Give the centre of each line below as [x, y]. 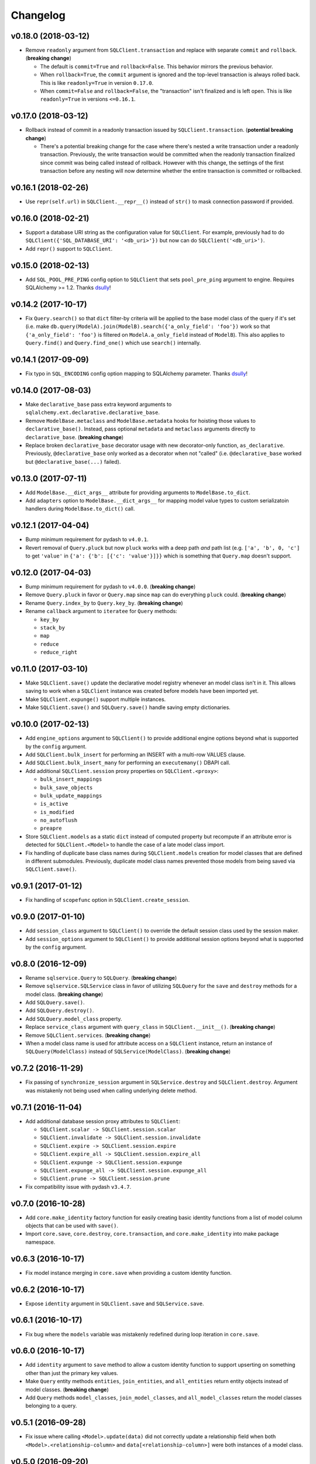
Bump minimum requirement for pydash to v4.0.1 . [87, 539]
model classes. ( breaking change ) [67, 1389]
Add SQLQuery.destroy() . [60, 1011]
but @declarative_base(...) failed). [73, 461]
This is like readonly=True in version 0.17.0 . [97, 83]
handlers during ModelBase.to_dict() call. [80, 509]
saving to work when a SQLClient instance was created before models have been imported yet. [142, 691]
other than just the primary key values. [72, 1373]
